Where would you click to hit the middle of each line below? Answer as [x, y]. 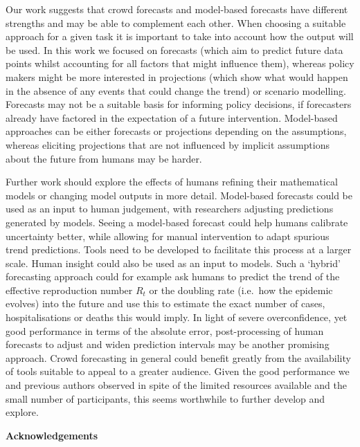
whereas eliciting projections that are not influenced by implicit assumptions [168, 144]
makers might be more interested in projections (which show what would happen [177, 76]
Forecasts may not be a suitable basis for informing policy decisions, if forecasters [179, 104]
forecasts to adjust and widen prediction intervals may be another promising [168, 344]
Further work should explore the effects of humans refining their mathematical [172, 182]
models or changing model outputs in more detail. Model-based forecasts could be [179, 195]
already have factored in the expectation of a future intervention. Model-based [172, 117]
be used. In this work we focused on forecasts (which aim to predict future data [174, 49]
